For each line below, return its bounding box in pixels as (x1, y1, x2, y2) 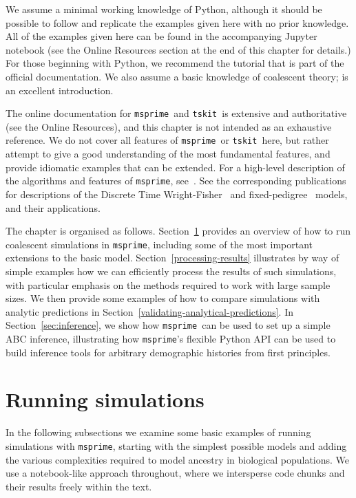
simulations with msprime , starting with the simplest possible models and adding (6, 438, 347, 453)
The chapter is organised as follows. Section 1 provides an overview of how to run (6, 224, 351, 238)
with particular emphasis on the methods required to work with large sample (6, 277, 331, 292)
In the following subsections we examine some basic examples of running (6, 425, 311, 440)
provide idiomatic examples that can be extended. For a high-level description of (6, 160, 345, 174)
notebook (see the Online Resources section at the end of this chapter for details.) (6, 42, 351, 56)
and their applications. (6, 200, 101, 215)
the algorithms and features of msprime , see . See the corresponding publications (6, 173, 346, 188)
